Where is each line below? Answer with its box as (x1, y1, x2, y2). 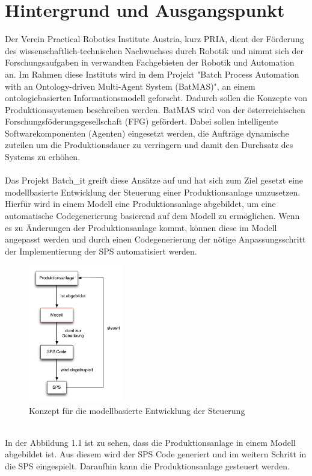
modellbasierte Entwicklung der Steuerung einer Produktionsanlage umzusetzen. (5, 185, 301, 198)
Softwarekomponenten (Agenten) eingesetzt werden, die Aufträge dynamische (5, 126, 289, 139)
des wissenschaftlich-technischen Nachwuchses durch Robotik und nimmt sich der (5, 44, 304, 57)
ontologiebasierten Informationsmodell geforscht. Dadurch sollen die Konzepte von (5, 91, 308, 104)
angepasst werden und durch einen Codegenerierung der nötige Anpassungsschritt (5, 233, 306, 246)
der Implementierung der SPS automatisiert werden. (5, 244, 197, 257)
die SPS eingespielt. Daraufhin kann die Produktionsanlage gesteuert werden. (5, 459, 290, 472)
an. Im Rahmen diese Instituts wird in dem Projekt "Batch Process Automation (5, 67, 299, 80)
